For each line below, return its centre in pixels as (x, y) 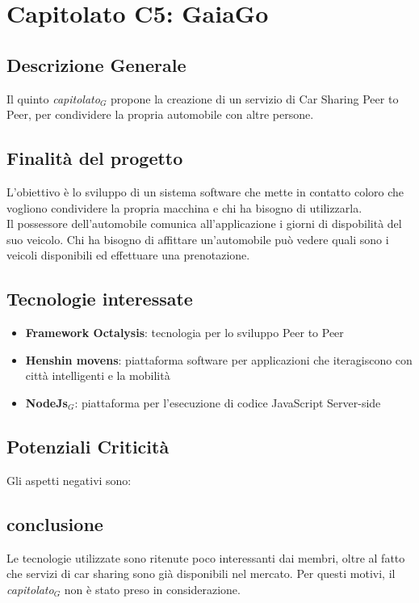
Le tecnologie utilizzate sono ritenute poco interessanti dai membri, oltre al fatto (206, 557)
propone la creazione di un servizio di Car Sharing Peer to (255, 98)
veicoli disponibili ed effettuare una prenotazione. (128, 255)
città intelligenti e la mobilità (98, 375)
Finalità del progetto (95, 158)
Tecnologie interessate (100, 299)
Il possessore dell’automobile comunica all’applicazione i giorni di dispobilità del (204, 223)
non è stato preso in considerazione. (152, 589)
